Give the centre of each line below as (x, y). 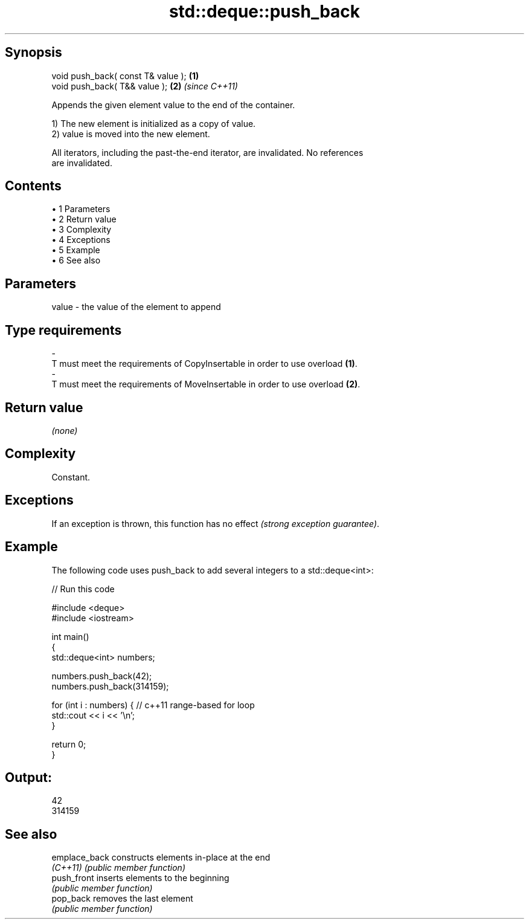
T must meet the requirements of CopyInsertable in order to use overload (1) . (204, 364)
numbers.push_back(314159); (110, 686)
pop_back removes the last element (122, 899)
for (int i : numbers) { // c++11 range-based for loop (153, 705)
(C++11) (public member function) (118, 868)
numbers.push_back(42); (102, 676)
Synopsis (34, 53)
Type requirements (63, 330)
